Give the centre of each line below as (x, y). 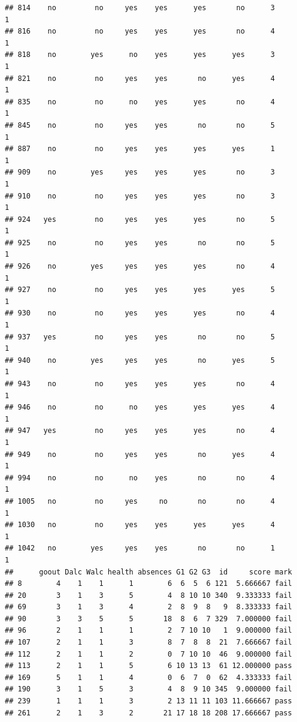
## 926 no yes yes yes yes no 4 (140, 267)
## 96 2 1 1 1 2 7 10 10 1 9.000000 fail (148, 631)
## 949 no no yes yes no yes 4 (140, 454)
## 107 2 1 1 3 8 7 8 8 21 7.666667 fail (148, 643)
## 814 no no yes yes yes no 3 (140, 8)
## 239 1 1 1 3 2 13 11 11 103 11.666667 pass (148, 701)
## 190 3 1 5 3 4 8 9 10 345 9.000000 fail (148, 689)
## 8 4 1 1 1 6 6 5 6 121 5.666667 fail (148, 584)
